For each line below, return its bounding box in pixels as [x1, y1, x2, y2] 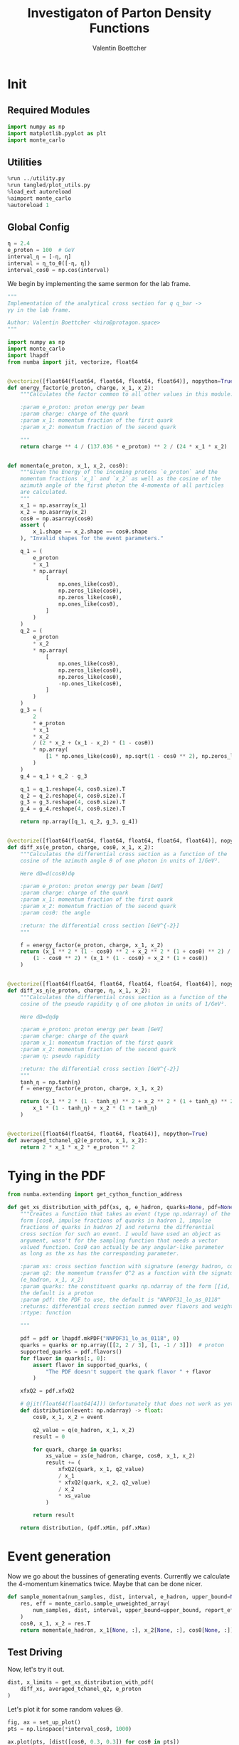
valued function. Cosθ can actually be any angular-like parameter [20, 1243, 224, 1250]
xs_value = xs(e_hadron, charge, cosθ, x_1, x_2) [45, 1453, 196, 1460]
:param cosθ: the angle [20, 909, 91, 916]
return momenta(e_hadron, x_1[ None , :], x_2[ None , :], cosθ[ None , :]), [20, 1626, 237, 1634]
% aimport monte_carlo [7, 194, 72, 202]
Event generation [7, 1549, 112, 1565]
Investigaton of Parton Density [27, 5, 212, 21]
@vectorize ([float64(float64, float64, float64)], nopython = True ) [7, 1130, 208, 1137]
